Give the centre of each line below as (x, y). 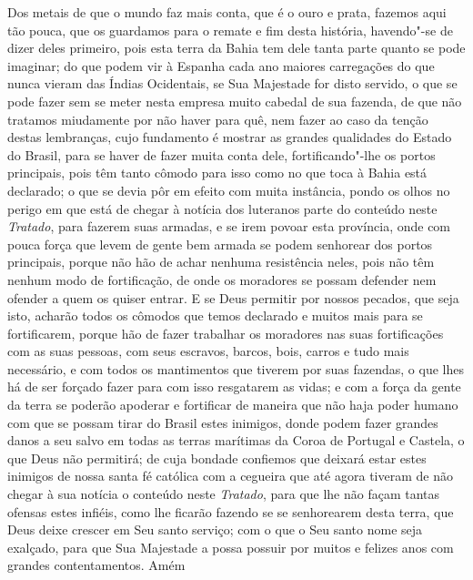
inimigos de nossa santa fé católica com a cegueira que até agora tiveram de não (230, 476)
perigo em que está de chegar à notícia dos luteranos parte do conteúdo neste (222, 208)
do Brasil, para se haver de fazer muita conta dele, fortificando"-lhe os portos (221, 154)
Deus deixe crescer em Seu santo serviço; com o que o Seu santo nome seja (215, 529)
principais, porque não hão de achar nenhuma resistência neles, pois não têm (221, 262)
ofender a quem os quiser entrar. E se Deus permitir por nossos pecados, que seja (233, 297)
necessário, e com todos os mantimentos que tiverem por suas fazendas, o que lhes (236, 368)
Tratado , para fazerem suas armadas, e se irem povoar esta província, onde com (229, 226)
